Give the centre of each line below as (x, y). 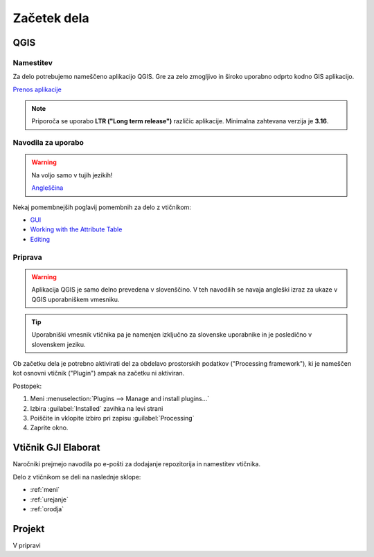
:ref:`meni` (45, 490)
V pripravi (27, 545)
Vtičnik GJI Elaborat (56, 448)
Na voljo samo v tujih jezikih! (72, 175)
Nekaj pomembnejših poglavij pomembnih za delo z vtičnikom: (102, 207)
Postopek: (27, 386)
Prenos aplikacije (37, 89)
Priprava (27, 257)
